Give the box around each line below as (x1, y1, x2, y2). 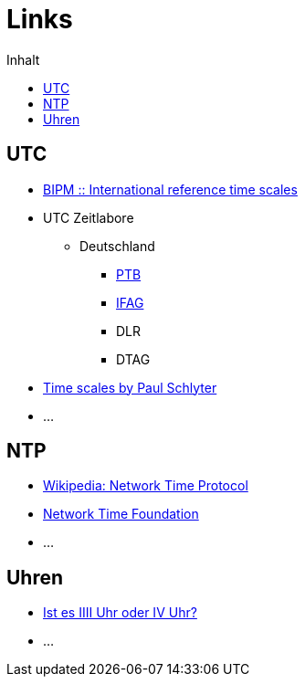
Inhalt (6, 51, 40, 68)
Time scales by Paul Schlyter (43, 379, 217, 395)
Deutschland (79, 237, 155, 254)
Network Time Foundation (43, 506, 199, 522)
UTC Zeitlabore (43, 209, 134, 226)
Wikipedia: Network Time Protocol (43, 478, 248, 494)
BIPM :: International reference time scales (43, 181, 298, 197)
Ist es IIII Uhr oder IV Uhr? (43, 605, 197, 621)
